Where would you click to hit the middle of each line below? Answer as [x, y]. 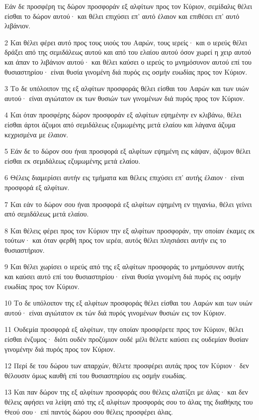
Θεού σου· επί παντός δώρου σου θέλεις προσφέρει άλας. [89, 411]
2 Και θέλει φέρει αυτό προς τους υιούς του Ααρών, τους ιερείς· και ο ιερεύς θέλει [126, 42]
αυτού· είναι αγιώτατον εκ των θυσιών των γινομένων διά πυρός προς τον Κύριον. [125, 98]
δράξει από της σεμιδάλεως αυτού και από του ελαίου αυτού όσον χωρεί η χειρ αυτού [128, 52]
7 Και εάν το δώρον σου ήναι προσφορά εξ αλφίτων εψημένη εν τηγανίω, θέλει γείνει [128, 204]
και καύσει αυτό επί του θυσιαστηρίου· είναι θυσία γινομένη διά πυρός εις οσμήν [123, 276]
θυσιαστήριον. [25, 250]
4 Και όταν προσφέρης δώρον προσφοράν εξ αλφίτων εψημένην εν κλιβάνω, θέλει [123, 115]
